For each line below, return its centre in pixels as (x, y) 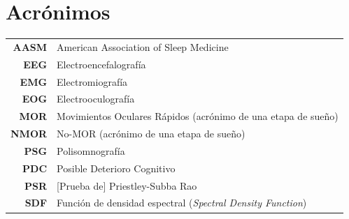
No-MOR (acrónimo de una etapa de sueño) (151, 134)
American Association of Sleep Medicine (143, 46)
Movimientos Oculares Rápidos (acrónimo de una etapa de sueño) (198, 116)
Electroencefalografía (101, 64)
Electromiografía (92, 81)
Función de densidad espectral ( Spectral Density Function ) (182, 203)
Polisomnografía (91, 150)
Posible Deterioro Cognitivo (116, 168)
